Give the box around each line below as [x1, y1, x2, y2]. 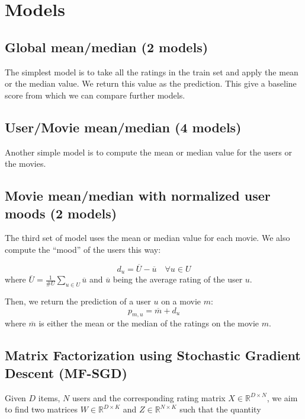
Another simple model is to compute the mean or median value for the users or [5, 145, 293, 158]
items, [38, 391, 60, 404]
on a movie [161, 295, 201, 307]
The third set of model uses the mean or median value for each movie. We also [5, 231, 290, 244]
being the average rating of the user [113, 273, 243, 285]
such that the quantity [179, 403, 261, 415]
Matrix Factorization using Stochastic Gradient [5, 346, 301, 364]
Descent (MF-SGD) [5, 363, 127, 382]
